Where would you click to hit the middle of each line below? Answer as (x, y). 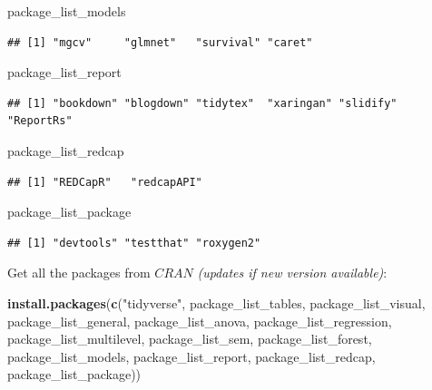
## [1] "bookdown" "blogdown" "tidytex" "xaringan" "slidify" (202, 103)
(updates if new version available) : (292, 273)
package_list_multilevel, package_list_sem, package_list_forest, (190, 339)
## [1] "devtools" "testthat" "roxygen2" (134, 243)
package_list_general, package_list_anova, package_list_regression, (200, 321)
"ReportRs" (40, 121)
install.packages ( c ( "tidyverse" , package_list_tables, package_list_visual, (216, 302)
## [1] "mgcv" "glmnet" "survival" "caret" (160, 42)
